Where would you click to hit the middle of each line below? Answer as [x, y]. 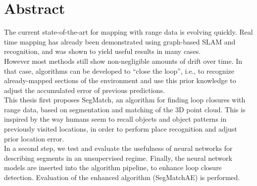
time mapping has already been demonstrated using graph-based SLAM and [120, 41]
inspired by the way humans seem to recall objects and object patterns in [115, 119]
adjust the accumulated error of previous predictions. [84, 90]
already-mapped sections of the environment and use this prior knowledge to [120, 80]
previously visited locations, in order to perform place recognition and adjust [121, 129]
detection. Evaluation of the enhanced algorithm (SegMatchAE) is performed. [122, 177]
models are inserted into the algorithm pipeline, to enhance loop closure [113, 167]
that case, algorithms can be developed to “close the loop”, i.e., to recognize [119, 70]
